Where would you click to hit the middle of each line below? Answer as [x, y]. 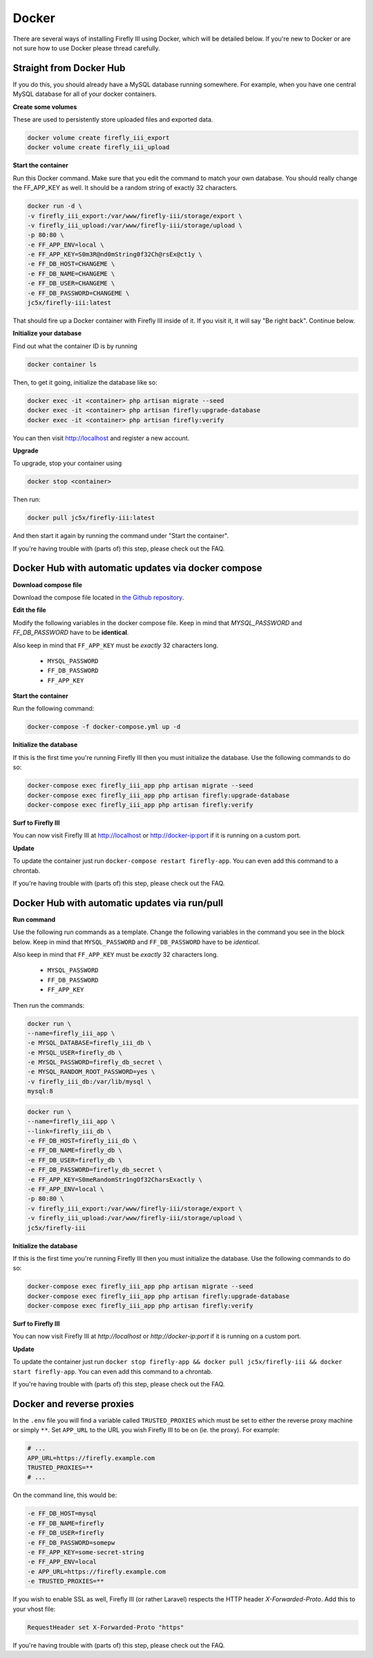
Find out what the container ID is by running [75, 346]
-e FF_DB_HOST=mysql [62, 1514]
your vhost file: [34, 1609]
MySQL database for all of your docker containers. [85, 94]
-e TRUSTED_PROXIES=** [66, 1581]
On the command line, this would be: [65, 1495]
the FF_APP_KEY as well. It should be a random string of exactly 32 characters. [125, 188]
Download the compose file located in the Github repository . [98, 597]
